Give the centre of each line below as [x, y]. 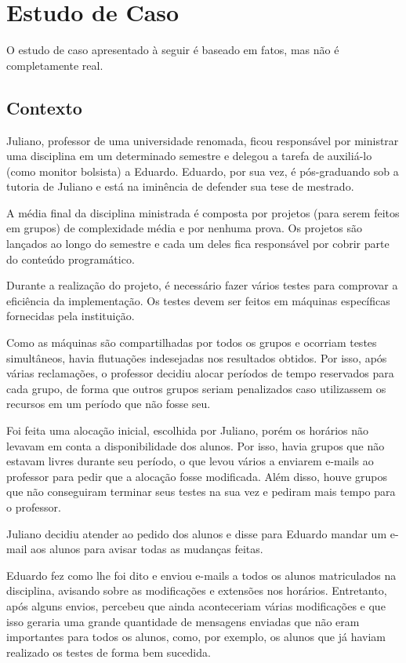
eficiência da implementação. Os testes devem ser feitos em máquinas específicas [198, 300]
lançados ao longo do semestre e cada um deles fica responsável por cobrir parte [198, 244]
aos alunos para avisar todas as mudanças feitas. [147, 549]
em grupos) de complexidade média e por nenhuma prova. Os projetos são [184, 228]
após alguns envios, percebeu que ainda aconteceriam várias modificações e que [196, 605]
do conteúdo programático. [71, 259]
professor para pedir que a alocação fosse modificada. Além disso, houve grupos [197, 476]
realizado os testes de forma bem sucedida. [109, 652]
